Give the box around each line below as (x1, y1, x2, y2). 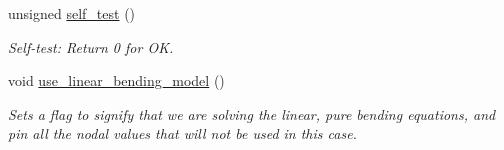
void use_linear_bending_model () (8, 70, 225, 91)
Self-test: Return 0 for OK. (8, 36, 174, 57)
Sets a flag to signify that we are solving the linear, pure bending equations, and (8, 103, 496, 124)
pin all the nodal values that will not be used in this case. (8, 123, 357, 144)
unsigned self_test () (8, 3, 136, 23)
